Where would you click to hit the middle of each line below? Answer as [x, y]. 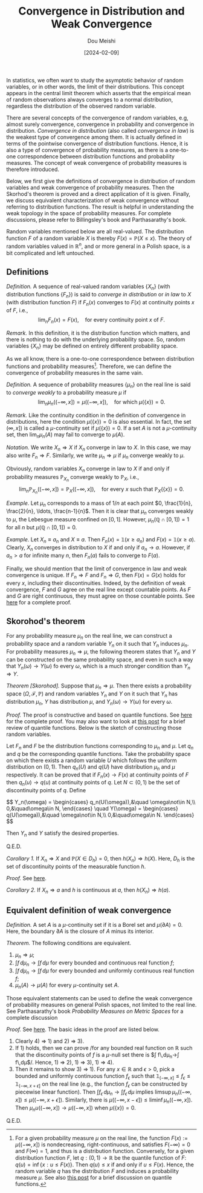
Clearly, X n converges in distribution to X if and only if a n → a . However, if [98, 548]
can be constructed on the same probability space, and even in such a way [100, 660]
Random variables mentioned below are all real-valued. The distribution [95, 231]
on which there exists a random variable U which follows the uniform [92, 760]
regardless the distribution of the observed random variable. [81, 106]
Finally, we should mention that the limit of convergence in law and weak [97, 569]
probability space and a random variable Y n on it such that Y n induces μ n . [98, 645]
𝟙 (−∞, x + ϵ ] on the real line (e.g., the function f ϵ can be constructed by [101, 1085]
